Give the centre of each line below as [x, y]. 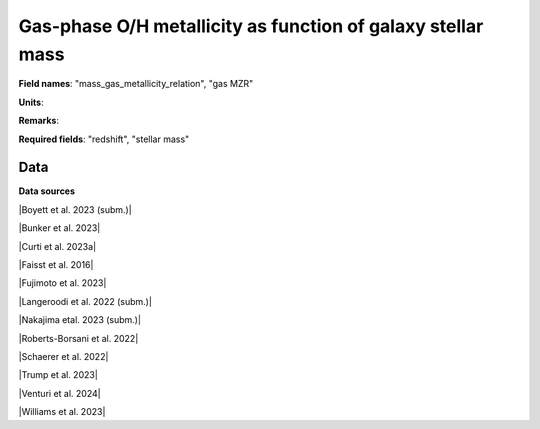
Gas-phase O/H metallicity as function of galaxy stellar [251, 26]
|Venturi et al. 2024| [59, 393]
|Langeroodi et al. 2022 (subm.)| [85, 301]
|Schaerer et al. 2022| [63, 356]
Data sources [46, 191]
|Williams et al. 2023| [62, 412]
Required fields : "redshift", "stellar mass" [104, 139]
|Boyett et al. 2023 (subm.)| [75, 209]
